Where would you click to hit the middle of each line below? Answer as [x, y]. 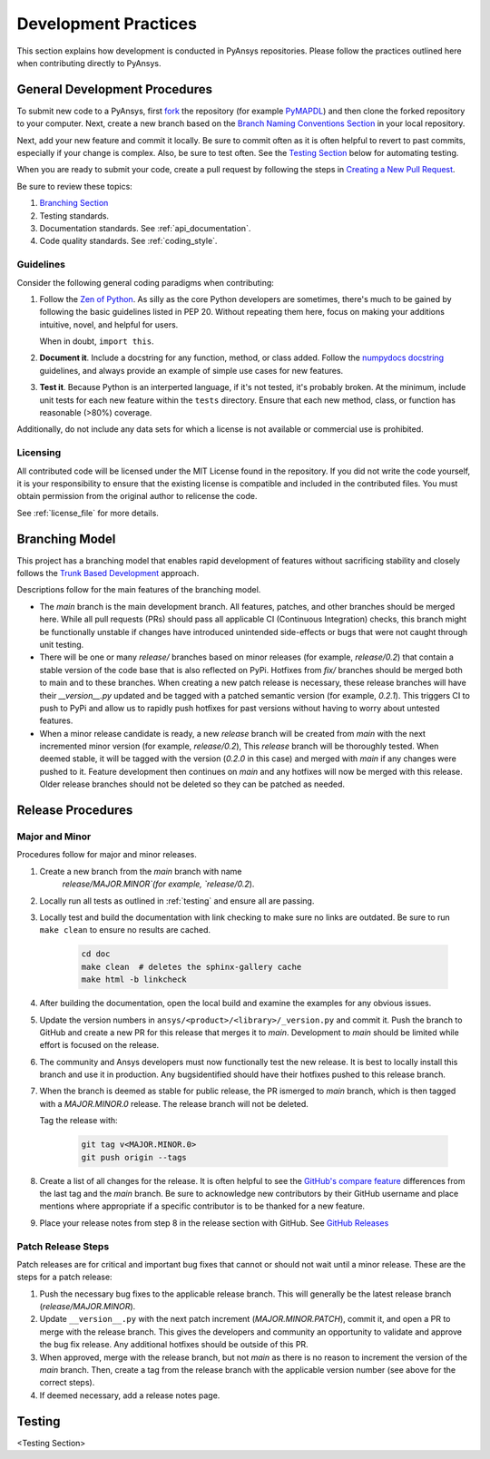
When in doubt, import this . [97, 341]
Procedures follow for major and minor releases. [107, 855]
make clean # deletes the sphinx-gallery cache [191, 967]
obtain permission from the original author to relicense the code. [137, 496]
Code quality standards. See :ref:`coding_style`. [128, 241]
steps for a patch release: [64, 1277]
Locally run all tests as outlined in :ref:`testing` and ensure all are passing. [177, 901]
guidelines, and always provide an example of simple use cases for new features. [191, 370]
